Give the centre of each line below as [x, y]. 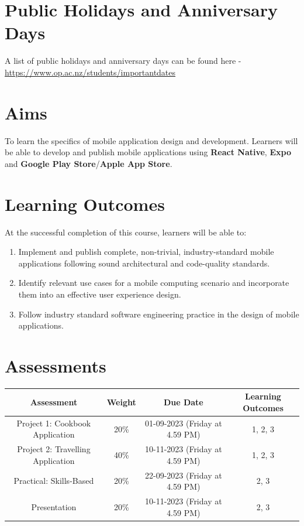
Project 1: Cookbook [54, 423]
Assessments [56, 365]
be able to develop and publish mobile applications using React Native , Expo [148, 152]
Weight [121, 402]
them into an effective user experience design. [100, 294]
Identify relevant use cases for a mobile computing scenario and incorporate [154, 283]
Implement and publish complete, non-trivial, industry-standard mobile [146, 252]
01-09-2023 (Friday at [183, 423]
